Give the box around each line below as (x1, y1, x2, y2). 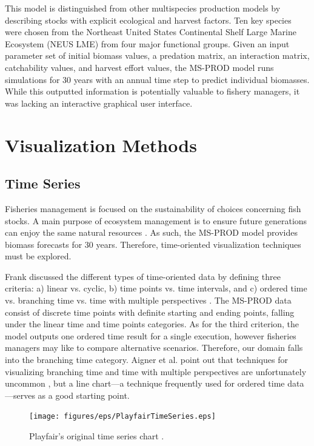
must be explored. (5, 250, 72, 262)
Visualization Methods (5, 132, 197, 157)
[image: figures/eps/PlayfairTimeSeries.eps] (29, 412, 216, 421)
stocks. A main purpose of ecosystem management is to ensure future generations (5, 214, 307, 227)
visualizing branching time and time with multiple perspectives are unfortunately (5, 365, 307, 378)
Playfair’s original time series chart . (29, 430, 164, 442)
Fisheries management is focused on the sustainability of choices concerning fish (5, 202, 301, 215)
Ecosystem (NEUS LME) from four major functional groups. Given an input (5, 37, 290, 50)
